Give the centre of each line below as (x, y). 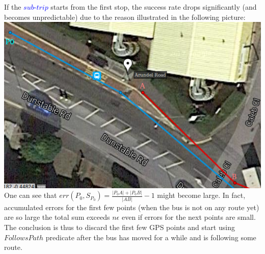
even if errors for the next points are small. (189, 217)
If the (13, 7)
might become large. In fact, (201, 195)
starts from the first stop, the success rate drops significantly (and (154, 7)
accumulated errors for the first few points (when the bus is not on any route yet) (132, 207)
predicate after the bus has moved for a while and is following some (151, 237)
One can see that (31, 195)
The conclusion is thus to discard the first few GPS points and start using (120, 227)
